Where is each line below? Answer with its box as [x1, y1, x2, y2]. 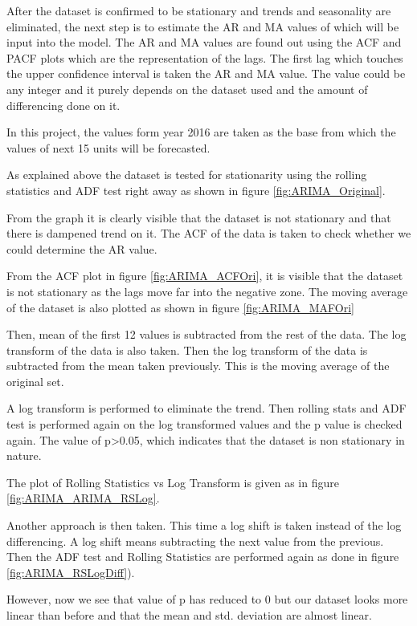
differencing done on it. [6, 96, 121, 113]
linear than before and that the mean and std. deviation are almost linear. [6, 607, 372, 623]
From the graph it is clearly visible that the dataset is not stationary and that [6, 209, 391, 226]
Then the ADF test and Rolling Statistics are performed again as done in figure [6, 548, 399, 565]
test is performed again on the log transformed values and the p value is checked [6, 416, 403, 433]
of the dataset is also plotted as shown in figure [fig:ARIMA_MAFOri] [6, 299, 354, 315]
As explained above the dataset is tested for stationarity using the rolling [6, 166, 367, 183]
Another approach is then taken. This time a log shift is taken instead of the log [6, 517, 402, 534]
